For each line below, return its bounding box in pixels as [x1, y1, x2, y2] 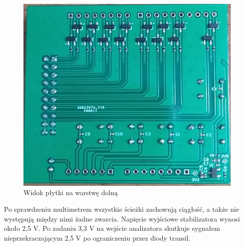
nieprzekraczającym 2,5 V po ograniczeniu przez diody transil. [4, 232, 191, 243]
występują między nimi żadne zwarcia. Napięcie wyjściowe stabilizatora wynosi [4, 213, 240, 224]
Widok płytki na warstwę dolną [23, 187, 118, 198]
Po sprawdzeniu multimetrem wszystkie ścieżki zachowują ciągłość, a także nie [4, 204, 239, 214]
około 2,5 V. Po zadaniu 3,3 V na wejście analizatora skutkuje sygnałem [4, 223, 220, 233]
